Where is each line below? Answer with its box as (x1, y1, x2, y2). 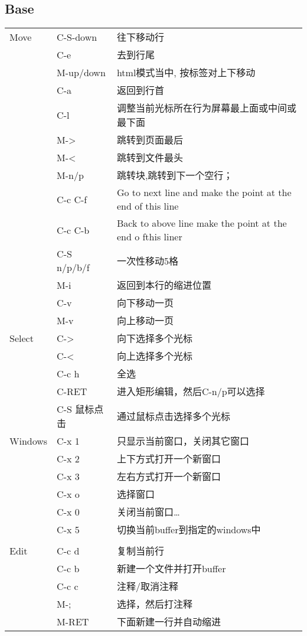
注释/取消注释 (116, 579, 178, 593)
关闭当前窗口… (116, 505, 180, 519)
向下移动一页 (116, 296, 174, 310)
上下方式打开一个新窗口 (116, 452, 221, 466)
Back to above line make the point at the (116, 216, 287, 230)
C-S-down (57, 30, 97, 44)
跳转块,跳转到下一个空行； (116, 168, 233, 182)
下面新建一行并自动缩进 (116, 615, 221, 629)
